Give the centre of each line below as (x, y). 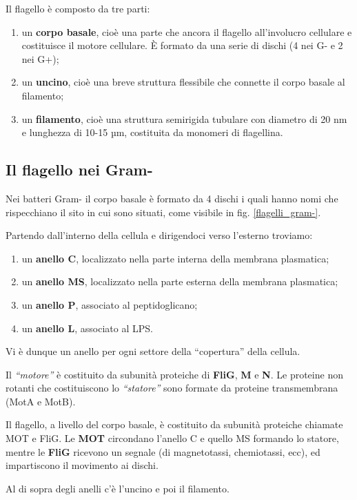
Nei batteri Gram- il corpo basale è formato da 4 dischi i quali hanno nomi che (172, 198)
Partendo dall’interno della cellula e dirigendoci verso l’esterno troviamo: (159, 235)
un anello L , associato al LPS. (87, 328)
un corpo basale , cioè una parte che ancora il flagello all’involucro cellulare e (187, 31)
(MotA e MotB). (41, 401)
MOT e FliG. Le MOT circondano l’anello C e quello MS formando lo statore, (172, 438)
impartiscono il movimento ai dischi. (82, 465)
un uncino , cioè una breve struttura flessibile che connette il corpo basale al (183, 82)
